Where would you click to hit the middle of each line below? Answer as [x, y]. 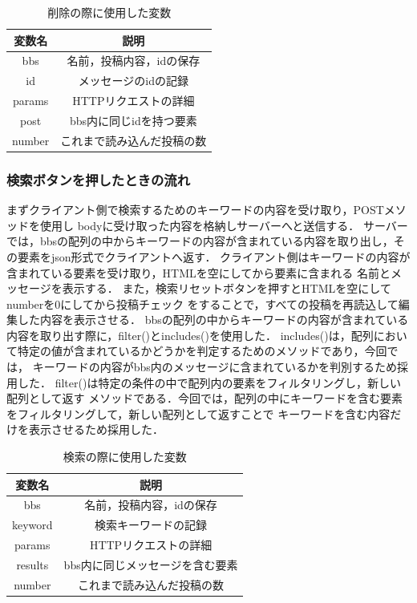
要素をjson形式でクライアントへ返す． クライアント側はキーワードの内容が [214, 256]
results [32, 565]
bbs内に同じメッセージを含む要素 [151, 565]
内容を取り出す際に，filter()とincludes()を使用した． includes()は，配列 [190, 335]
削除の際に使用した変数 [109, 12]
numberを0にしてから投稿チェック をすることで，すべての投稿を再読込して [202, 304]
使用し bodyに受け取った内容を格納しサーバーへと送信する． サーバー [224, 225]
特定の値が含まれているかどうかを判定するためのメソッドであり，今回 [202, 351]
